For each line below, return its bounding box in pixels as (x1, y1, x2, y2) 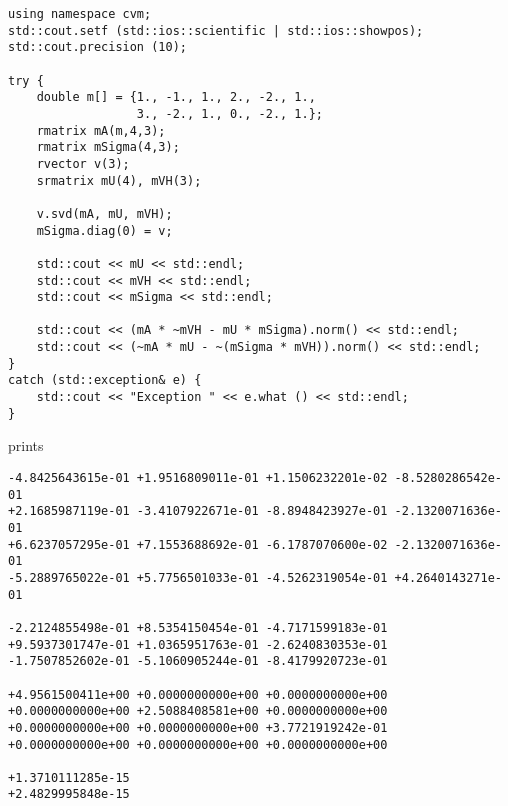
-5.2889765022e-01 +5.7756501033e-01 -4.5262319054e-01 (8, 570, 388, 585)
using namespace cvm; (8, 7, 152, 21)
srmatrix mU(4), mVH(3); (36, 173, 202, 188)
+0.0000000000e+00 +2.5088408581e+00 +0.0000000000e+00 (8, 704, 388, 719)
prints (8, 435, 44, 456)
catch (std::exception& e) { (8, 373, 202, 388)
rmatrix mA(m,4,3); (36, 123, 166, 138)
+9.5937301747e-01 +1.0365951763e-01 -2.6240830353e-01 (8, 637, 388, 652)
